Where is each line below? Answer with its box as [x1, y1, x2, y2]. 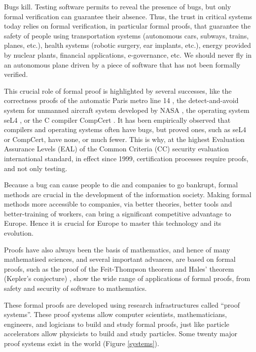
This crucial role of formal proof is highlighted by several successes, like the [4, 85, 232, 96]
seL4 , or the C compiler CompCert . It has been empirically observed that [4, 114, 231, 125]
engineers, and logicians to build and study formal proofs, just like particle [4, 318, 229, 329]
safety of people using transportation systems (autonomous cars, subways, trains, [4, 30, 249, 40]
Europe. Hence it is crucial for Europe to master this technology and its [4, 218, 221, 228]
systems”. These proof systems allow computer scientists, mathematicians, [4, 309, 227, 319]
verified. [4, 69, 28, 79]
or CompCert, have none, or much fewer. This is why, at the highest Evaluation [4, 134, 245, 144]
